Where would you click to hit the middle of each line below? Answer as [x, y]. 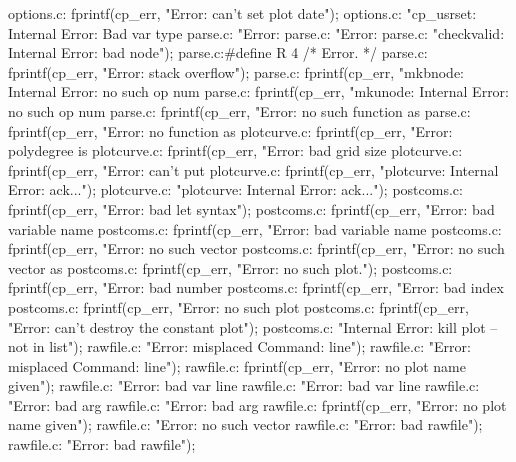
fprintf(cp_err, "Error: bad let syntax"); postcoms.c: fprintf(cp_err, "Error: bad [251, 208]
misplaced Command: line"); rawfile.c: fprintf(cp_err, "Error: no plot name [237, 365]
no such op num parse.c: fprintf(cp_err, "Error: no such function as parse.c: [239, 110]
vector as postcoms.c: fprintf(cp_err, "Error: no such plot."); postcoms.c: [230, 267]
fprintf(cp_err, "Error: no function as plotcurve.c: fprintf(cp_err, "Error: [230, 130]
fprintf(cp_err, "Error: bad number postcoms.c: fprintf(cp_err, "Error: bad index [256, 287]
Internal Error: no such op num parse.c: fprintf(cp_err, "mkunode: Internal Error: [259, 91]
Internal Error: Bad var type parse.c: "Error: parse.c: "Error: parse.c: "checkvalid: [256, 32]
